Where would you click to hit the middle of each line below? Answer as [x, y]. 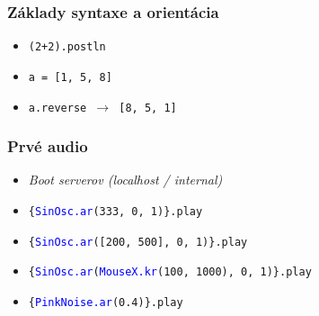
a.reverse [58, 108]
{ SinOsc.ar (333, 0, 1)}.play [115, 212]
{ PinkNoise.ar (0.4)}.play [106, 302]
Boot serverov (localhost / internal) [125, 180]
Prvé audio [48, 146]
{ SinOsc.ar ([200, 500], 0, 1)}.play [138, 242]
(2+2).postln [67, 47]
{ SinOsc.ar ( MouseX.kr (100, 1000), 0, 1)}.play [170, 272]
